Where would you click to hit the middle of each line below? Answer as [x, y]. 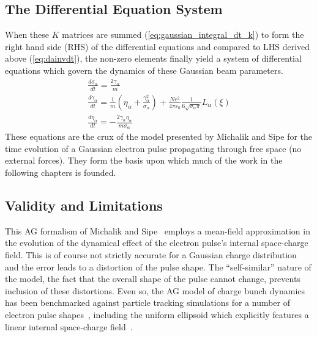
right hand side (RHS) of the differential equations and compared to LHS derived [158, 46]
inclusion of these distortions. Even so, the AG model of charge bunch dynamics [155, 290]
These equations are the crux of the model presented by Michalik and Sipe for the [159, 136]
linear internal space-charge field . [69, 326]
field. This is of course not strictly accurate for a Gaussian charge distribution [151, 255]
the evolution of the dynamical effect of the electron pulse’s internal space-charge [157, 243]
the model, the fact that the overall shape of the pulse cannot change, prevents [153, 279]
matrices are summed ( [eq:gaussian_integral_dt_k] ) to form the [183, 34]
